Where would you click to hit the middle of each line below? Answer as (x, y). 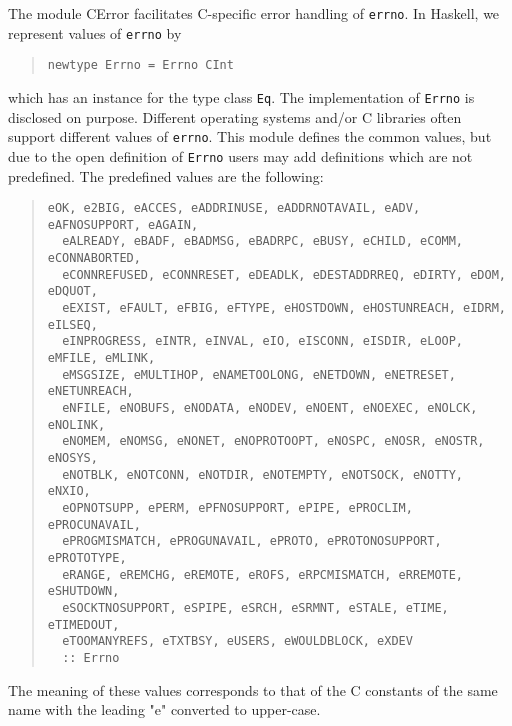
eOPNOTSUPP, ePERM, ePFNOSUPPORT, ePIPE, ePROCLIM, (237, 507)
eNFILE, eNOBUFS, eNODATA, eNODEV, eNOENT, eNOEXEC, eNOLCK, (270, 408)
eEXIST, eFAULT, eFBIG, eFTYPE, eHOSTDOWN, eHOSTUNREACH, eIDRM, (284, 308)
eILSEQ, (72, 324)
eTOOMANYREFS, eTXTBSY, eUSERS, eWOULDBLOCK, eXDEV (237, 641)
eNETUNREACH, (90, 391)
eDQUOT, (72, 291)
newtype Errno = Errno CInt (140, 65)
